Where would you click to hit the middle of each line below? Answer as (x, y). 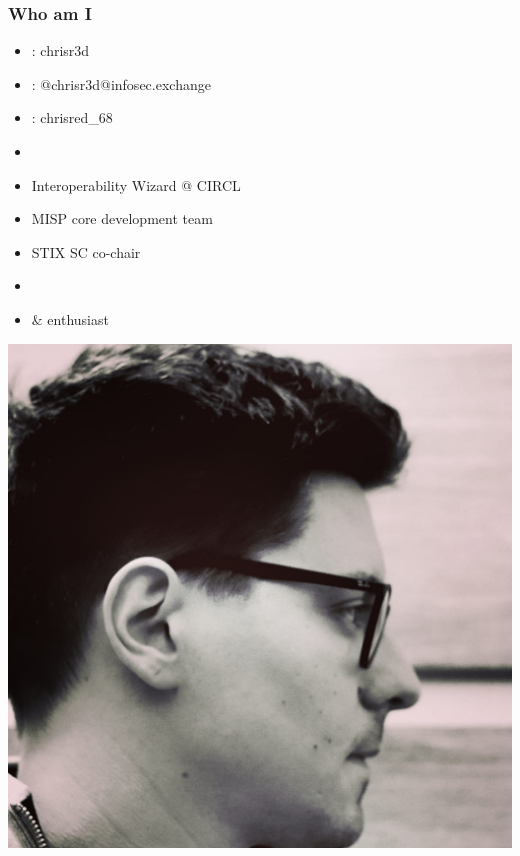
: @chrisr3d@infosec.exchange (121, 83)
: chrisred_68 (72, 117)
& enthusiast (70, 318)
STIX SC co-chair (86, 251)
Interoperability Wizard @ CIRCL (136, 184)
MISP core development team (122, 218)
